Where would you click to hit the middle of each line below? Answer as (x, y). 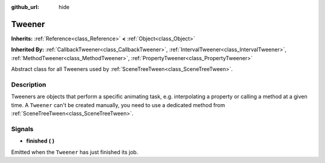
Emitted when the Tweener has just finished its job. (75, 152)
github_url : (25, 7)
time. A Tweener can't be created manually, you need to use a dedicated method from (118, 105)
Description (29, 84)
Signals (22, 129)
